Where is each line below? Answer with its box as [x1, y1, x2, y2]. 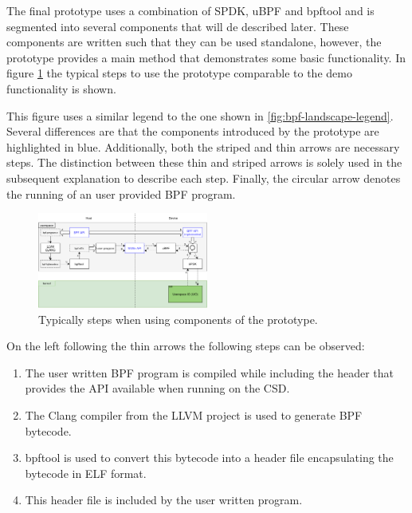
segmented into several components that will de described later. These [6, 18, 349, 34]
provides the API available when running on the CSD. [25, 380, 290, 397]
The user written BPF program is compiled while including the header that [25, 364, 394, 381]
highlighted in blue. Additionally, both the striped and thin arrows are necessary [6, 138, 400, 155]
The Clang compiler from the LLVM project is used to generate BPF [25, 406, 363, 423]
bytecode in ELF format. [25, 464, 147, 481]
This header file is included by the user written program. [25, 491, 303, 508]
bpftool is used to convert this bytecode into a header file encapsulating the [25, 449, 394, 466]
